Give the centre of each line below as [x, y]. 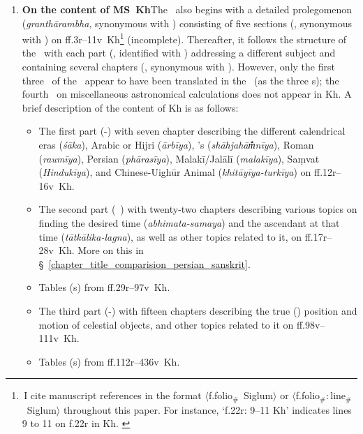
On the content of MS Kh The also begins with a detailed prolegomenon [187, 9]
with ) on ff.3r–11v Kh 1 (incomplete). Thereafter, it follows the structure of [184, 38]
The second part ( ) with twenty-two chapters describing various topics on [198, 209]
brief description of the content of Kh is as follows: [130, 107]
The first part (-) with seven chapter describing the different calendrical [192, 131]
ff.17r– [318, 236]
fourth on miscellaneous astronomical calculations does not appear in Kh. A [187, 94]
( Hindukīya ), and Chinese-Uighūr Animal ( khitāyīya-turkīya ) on [175, 172]
